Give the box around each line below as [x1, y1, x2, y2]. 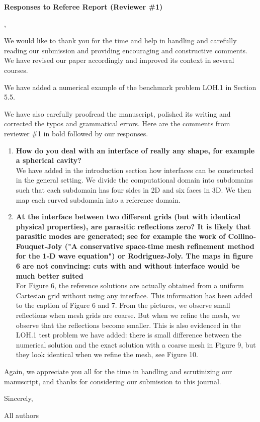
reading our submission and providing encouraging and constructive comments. [4, 45, 248, 55]
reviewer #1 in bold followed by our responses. [4, 128, 148, 138]
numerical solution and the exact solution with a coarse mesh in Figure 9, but [16, 339, 256, 350]
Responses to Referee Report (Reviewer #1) [4, 2, 163, 12]
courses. [4, 64, 28, 75]
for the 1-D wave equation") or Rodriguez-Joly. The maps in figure [16, 250, 253, 261]
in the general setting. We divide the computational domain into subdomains [16, 175, 253, 185]
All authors [4, 409, 39, 420]
